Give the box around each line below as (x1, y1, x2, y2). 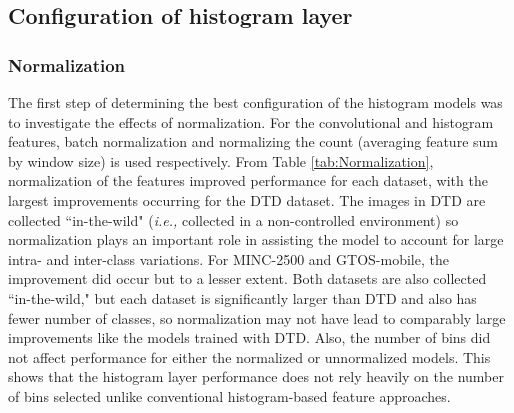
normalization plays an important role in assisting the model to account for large (8, 229, 504, 250)
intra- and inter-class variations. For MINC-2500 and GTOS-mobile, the (8, 248, 449, 269)
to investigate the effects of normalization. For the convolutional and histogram (8, 111, 494, 132)
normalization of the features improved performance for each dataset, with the (8, 170, 488, 191)
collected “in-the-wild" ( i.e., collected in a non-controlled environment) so (8, 209, 459, 230)
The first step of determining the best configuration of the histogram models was (8, 92, 503, 112)
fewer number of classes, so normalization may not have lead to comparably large (8, 307, 506, 328)
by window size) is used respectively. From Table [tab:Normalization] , (8, 150, 434, 171)
